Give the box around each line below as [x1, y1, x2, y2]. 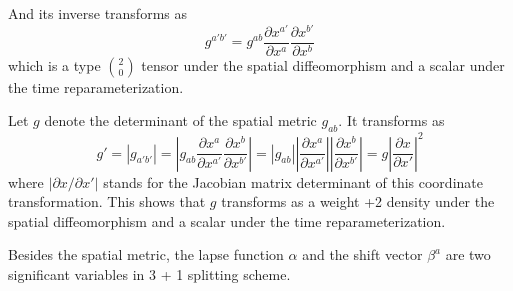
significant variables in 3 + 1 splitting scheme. [8, 264, 291, 284]
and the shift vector [302, 244, 423, 265]
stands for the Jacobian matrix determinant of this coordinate [103, 171, 483, 192]
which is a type [8, 54, 101, 75]
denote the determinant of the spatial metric [44, 110, 317, 131]
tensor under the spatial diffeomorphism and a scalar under [141, 54, 505, 75]
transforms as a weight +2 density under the [221, 191, 495, 212]
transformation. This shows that [8, 191, 206, 212]
